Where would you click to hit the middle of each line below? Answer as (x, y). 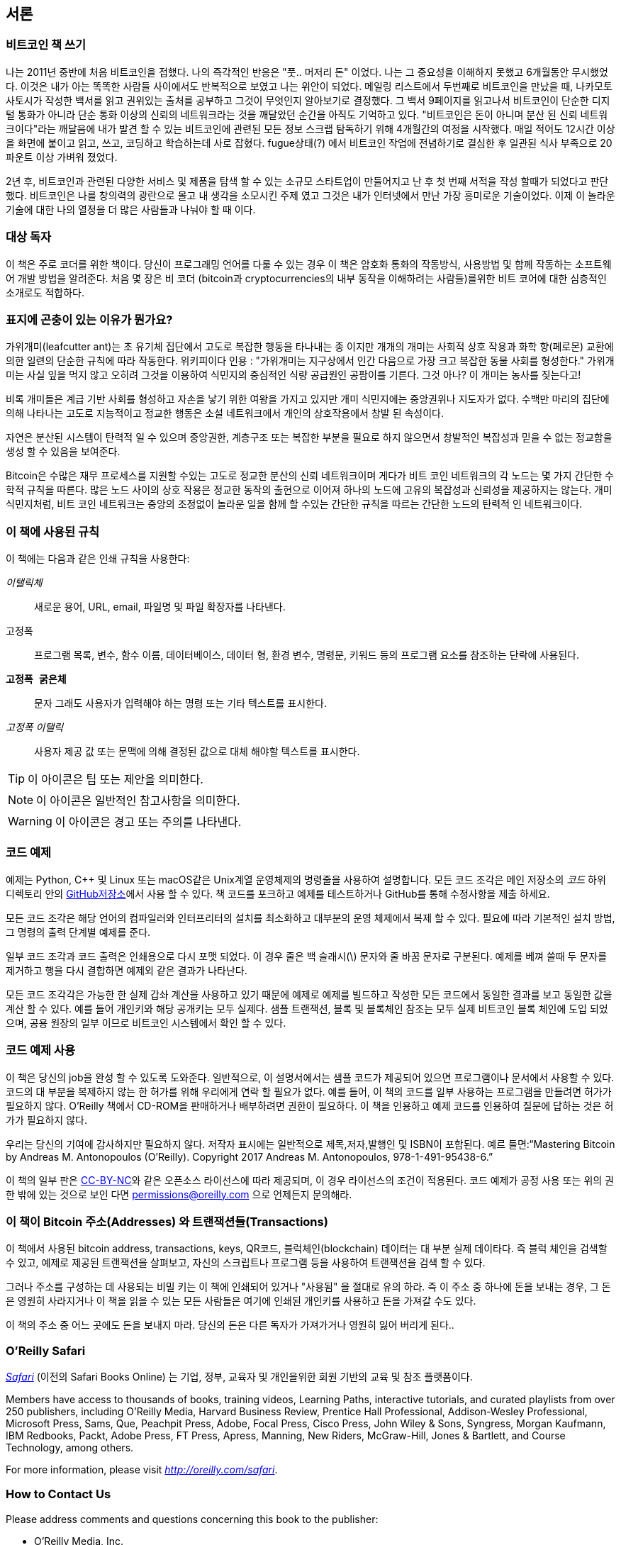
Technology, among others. (70, 1448)
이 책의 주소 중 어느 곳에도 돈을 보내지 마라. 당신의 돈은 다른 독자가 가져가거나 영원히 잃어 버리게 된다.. (230, 1325)
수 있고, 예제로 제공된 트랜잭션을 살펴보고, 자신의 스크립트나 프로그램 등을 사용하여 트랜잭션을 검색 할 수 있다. (246, 1263)
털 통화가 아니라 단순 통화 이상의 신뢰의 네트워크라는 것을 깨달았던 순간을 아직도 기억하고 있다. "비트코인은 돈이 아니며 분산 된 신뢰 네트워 (307, 114)
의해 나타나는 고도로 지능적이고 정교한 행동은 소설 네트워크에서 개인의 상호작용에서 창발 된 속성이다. (225, 413)
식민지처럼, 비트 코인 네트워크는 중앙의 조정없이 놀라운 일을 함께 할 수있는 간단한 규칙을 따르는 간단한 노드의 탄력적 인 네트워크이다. (294, 504)
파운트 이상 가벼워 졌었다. (62, 157)
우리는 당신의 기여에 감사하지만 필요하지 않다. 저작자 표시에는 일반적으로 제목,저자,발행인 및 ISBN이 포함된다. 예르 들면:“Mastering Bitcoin (310, 1144)
